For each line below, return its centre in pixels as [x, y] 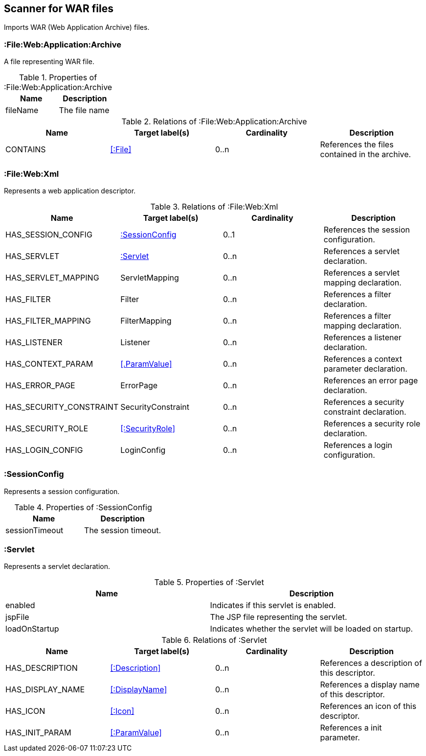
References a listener [362, 337]
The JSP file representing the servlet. [279, 617]
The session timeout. [123, 530]
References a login [358, 445]
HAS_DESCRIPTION [42, 668]
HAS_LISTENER [34, 342]
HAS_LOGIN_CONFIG [44, 450]
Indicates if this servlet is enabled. [273, 605]
